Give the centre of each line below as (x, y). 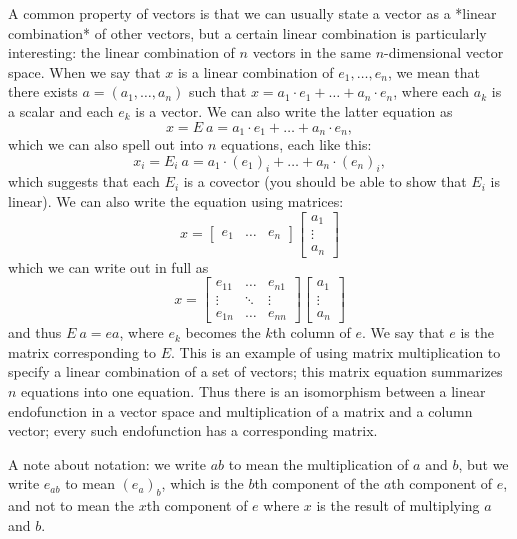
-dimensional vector (444, 52)
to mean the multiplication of (318, 463)
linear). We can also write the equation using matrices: (176, 201)
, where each (431, 91)
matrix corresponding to (82, 351)
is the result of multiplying (398, 505)
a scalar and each (61, 110)
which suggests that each (84, 181)
